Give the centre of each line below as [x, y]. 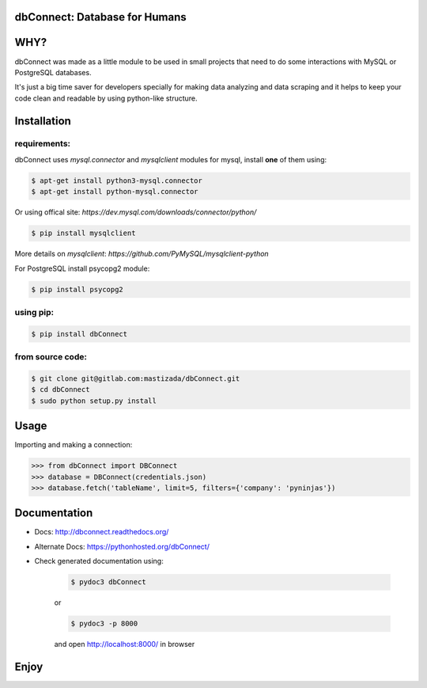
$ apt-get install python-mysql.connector [115, 192]
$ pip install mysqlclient [83, 233]
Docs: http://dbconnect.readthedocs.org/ [102, 532]
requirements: [43, 144]
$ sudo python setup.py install [94, 401]
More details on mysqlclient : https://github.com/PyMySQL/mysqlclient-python [142, 254]
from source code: [51, 357]
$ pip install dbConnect [79, 334]
